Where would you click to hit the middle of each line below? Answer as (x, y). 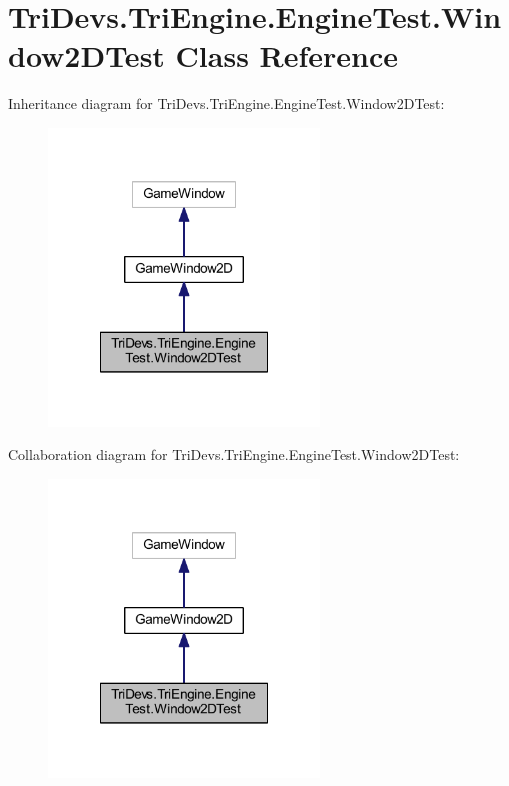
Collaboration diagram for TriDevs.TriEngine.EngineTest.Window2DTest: (234, 454)
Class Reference (287, 55)
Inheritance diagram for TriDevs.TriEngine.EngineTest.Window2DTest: (226, 103)
